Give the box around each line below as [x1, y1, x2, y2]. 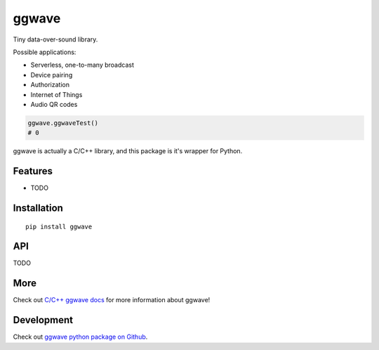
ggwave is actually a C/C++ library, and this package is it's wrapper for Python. [13, 147, 243, 155]
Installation [13, 202, 63, 214]
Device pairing [30, 70, 73, 79]
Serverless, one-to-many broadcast [30, 60, 135, 70]
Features [13, 165, 53, 177]
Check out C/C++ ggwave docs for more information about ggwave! [13, 296, 211, 304]
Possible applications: [13, 48, 77, 56]
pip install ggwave [25, 222, 93, 231]
